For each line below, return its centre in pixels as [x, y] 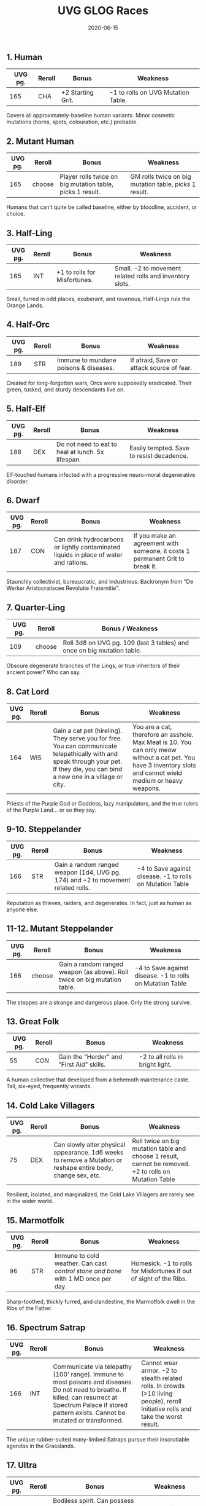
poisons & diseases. [86, 367]
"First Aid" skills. [82, 1065]
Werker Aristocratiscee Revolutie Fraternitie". [63, 588]
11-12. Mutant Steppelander [60, 929]
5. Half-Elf [26, 409]
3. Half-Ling [29, 233]
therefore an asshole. [163, 735]
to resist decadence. [159, 455]
